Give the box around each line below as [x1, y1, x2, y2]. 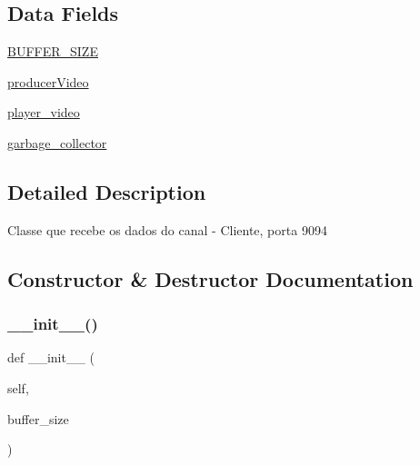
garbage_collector [7, 133, 107, 152]
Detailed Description [7, 177, 206, 205]
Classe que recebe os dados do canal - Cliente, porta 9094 [7, 220, 327, 239]
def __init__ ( [7, 348, 95, 367]
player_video [7, 103, 80, 122]
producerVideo [7, 72, 89, 91]
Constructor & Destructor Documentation [7, 264, 414, 292]
